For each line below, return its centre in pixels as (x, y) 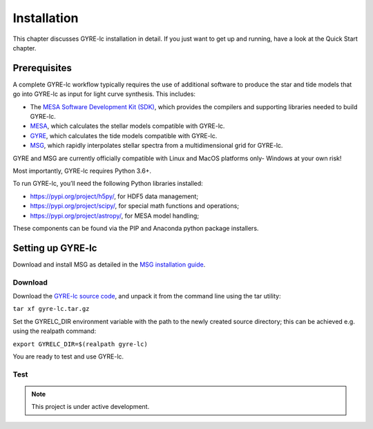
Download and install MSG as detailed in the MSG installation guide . (109, 264)
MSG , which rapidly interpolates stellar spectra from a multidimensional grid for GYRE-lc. (156, 146)
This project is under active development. (90, 407)
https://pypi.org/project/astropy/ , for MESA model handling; (115, 216)
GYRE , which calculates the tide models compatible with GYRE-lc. (124, 135)
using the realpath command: (55, 331)
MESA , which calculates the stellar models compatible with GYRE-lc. (127, 126)
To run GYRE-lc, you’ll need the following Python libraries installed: (108, 184)
